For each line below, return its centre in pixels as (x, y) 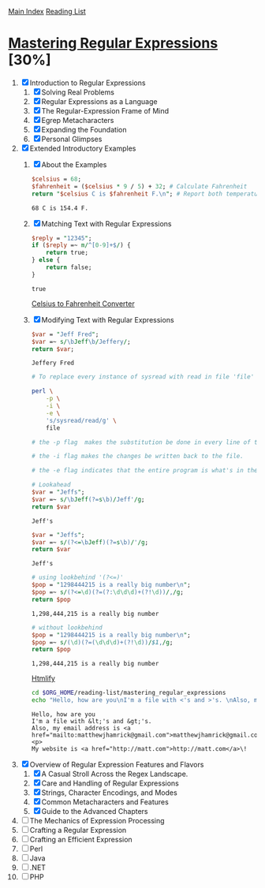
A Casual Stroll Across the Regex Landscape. (115, 774)
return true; (67, 253)
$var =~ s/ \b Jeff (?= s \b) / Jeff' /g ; (88, 499)
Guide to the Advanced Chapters (95, 812)
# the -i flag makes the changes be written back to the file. (138, 457)
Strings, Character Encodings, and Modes (109, 793)
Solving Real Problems (78, 92)
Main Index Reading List (47, 11)
